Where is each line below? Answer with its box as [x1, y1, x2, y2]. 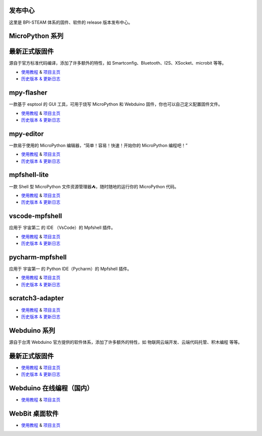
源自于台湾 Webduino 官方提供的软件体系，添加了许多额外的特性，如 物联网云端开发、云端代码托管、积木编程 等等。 [9, 339, 243, 345]
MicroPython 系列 [9, 32, 64, 40]
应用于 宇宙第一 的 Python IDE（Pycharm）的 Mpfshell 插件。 [9, 266, 132, 272]
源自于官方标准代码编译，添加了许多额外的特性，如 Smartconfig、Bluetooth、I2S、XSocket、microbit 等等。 [9, 60, 227, 66]
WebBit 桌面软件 [9, 409, 59, 418]
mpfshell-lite [9, 171, 49, 179]
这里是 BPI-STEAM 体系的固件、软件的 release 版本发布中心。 [9, 19, 133, 25]
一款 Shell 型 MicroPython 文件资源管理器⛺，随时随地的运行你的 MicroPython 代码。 [9, 183, 179, 189]
